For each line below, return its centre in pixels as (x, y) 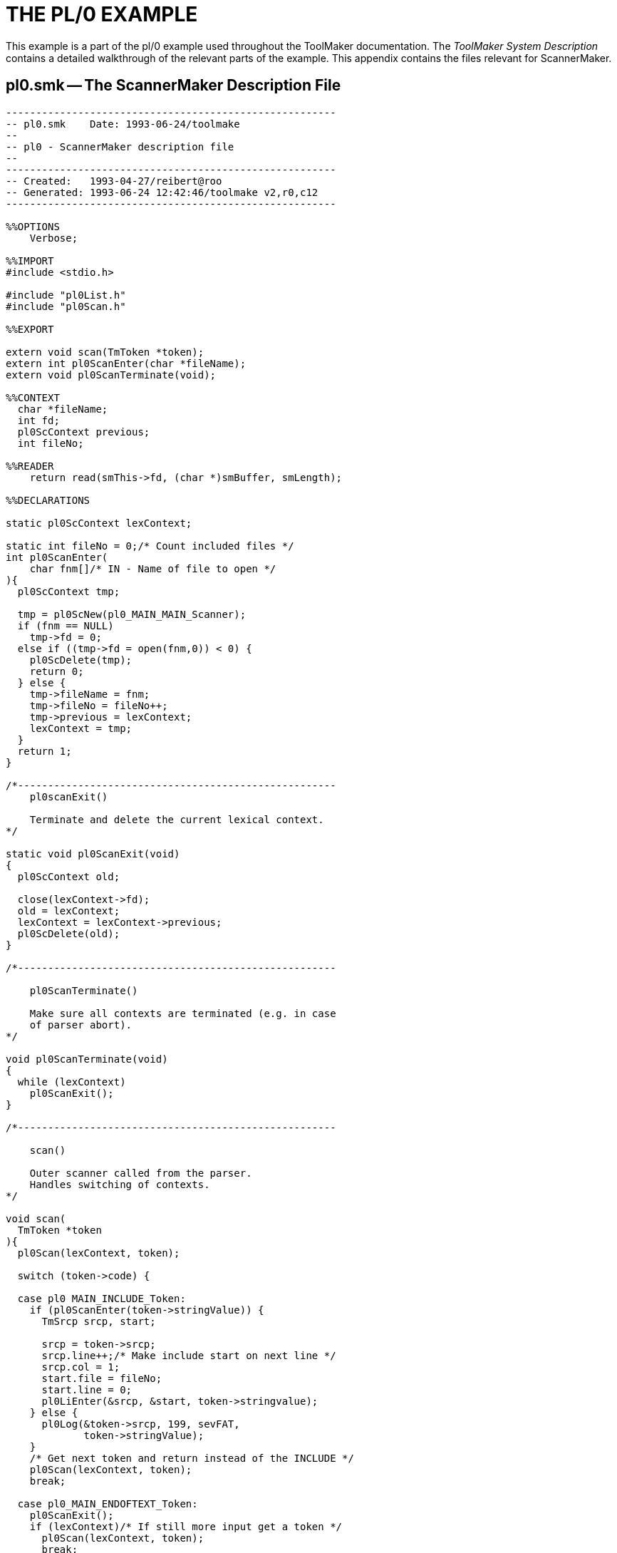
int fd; (38, 420)
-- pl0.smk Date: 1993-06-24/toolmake (123, 124)
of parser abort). (81, 1025)
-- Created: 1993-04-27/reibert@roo (114, 181)
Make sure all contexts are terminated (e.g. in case (183, 1013)
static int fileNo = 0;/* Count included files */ (150, 546)
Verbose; (54, 238)
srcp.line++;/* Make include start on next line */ (189, 1355)
